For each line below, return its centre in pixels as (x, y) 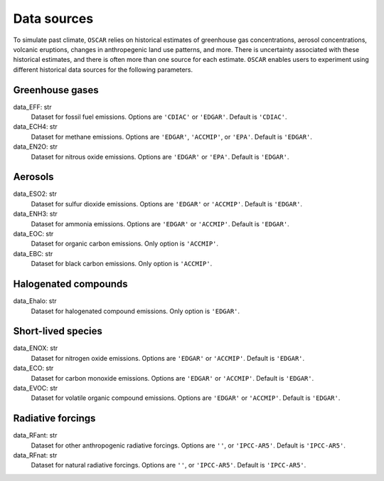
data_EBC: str (33, 253)
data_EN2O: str (36, 147)
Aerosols (33, 177)
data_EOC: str (33, 234)
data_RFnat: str (35, 455)
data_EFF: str (32, 107)
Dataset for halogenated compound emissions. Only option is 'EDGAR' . (135, 311)
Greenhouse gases (56, 90)
